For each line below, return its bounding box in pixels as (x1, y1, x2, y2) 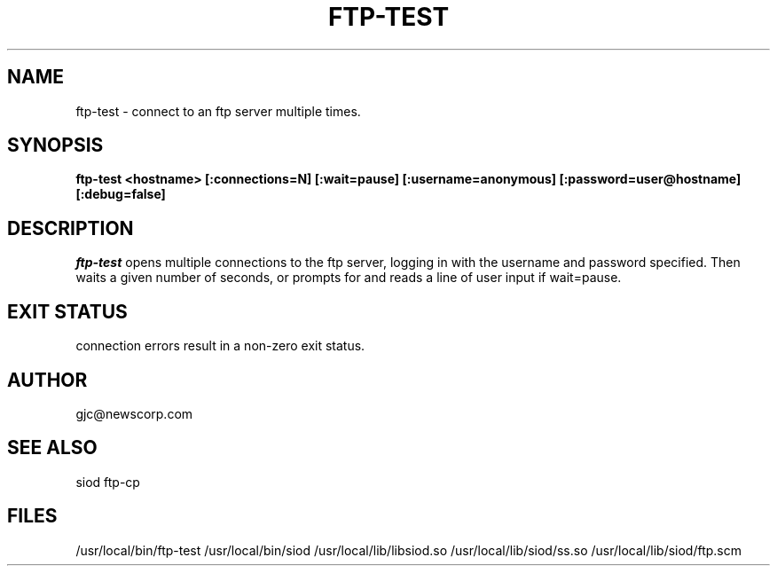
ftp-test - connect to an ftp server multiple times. (75, 103, 361, 119)
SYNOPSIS (7, 134, 104, 157)
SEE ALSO (7, 436, 98, 459)
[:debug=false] (75, 186, 166, 202)
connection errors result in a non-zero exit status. (75, 338, 365, 354)
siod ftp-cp (75, 474, 140, 490)
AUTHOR (7, 368, 88, 391)
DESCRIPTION (7, 216, 134, 239)
